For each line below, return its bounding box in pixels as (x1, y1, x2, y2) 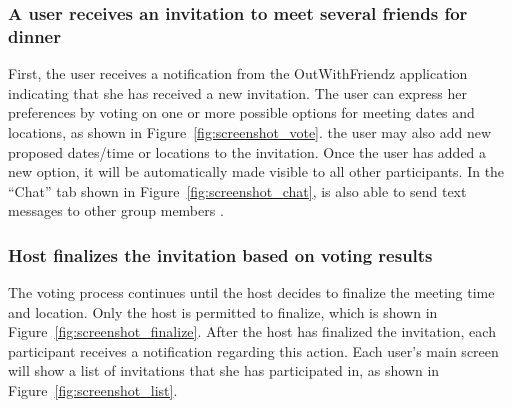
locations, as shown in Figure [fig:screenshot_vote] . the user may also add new (8, 121, 492, 142)
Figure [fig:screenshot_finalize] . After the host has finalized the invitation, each (8, 321, 496, 342)
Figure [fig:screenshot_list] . (8, 380, 178, 401)
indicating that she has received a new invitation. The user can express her (8, 82, 468, 103)
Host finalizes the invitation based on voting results (8, 242, 433, 267)
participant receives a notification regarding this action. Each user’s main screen (8, 340, 499, 361)
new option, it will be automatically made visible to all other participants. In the (8, 161, 505, 182)
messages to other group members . (8, 200, 224, 221)
